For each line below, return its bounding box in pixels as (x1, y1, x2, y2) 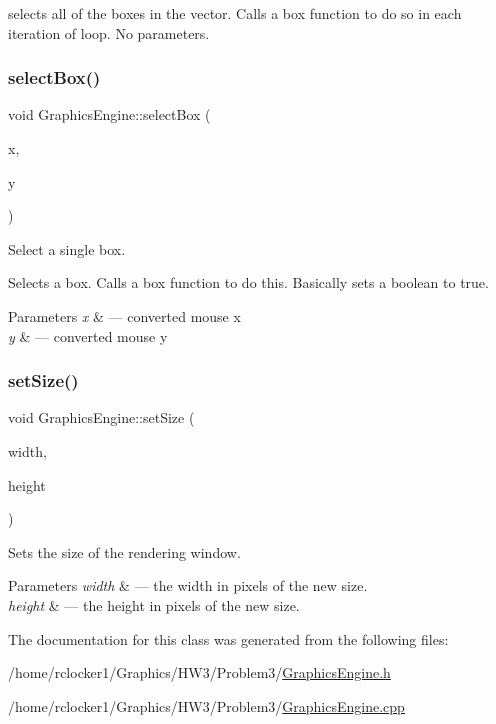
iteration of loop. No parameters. (8, 22, 210, 43)
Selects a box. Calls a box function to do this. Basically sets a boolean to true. (8, 272, 489, 293)
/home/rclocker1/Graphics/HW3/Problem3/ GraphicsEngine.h (8, 662, 391, 683)
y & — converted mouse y (8, 325, 168, 346)
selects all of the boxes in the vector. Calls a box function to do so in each (8, 3, 462, 23)
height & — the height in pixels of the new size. (8, 594, 300, 615)
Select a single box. (8, 238, 126, 259)
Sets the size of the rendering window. (8, 541, 241, 562)
